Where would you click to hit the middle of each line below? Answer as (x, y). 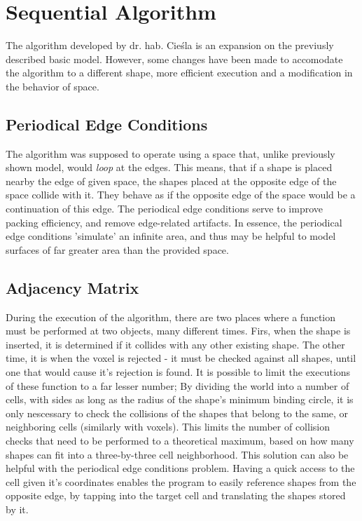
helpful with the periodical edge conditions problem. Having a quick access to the (180, 468)
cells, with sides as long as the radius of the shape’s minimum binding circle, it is (180, 399)
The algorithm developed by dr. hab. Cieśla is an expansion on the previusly (170, 45)
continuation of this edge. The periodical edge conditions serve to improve (165, 209)
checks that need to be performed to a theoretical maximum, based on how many (180, 440)
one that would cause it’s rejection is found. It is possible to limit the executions (178, 372)
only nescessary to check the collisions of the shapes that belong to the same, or (177, 413)
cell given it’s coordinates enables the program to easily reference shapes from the (181, 481)
